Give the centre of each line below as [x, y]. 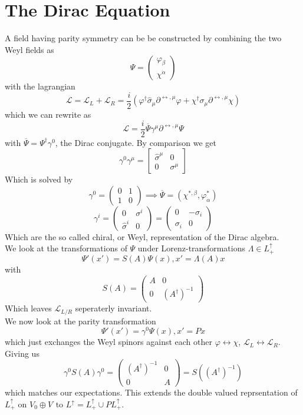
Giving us [22, 353]
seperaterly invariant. [113, 308]
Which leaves [28, 308]
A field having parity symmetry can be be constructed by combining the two [143, 38]
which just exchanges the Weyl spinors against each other [109, 342]
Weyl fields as [29, 49]
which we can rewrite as [48, 114]
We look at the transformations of [66, 248]
